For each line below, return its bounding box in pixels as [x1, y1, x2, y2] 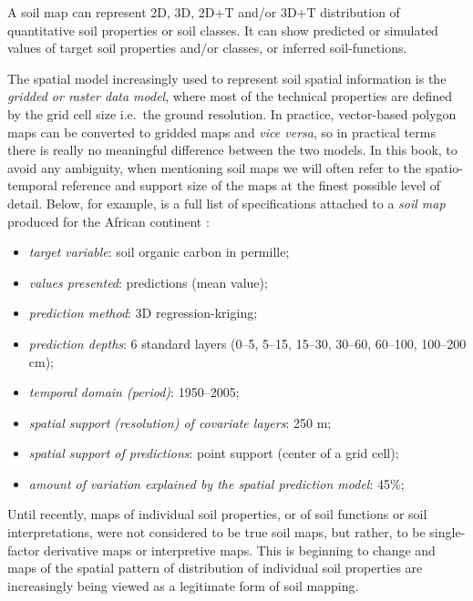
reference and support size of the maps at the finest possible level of [61, 176, 441, 195]
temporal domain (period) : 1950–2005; [28, 382, 240, 402]
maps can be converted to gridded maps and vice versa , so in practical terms [7, 122, 436, 141]
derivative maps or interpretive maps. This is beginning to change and [44, 540, 436, 559]
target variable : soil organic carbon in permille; [28, 242, 290, 261]
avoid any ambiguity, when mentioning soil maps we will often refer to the [7, 158, 422, 177]
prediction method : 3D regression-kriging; [28, 303, 258, 322]
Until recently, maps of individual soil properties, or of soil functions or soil [7, 504, 427, 524]
